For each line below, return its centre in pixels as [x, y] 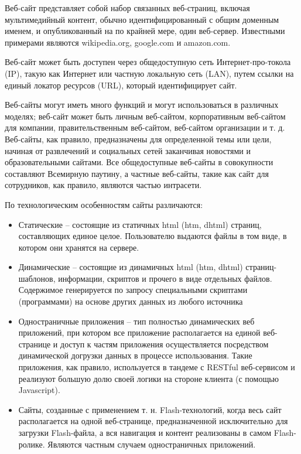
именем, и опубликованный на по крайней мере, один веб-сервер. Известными [145, 31]
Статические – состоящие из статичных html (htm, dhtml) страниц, [140, 224]
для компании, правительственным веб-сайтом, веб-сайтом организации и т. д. [145, 127]
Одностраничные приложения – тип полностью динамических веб [136, 321]
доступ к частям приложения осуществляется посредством [165, 344]
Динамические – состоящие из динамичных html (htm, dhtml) [131, 267]
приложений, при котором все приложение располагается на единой [139, 332]
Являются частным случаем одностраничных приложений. [152, 444]
